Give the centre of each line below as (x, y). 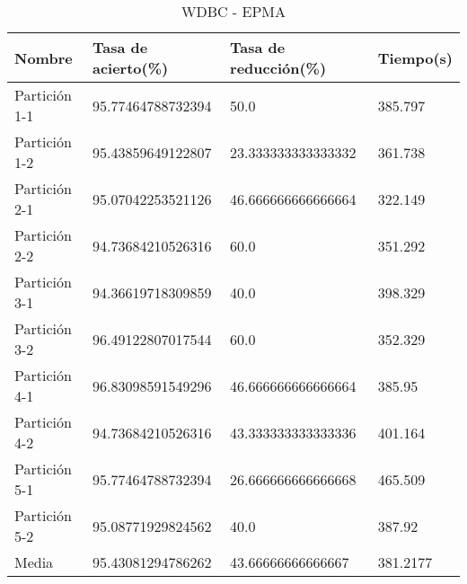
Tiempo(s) (415, 58)
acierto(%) (130, 68)
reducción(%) (278, 68)
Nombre (44, 58)
